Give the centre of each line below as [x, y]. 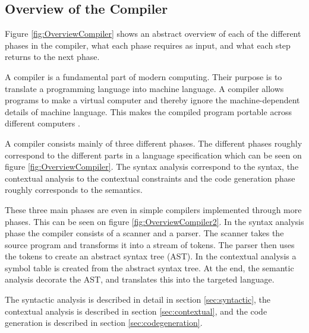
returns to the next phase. [52, 57]
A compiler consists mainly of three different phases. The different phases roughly [154, 143]
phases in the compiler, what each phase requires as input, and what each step [148, 45]
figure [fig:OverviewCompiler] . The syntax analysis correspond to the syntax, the [152, 166]
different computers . [42, 123]
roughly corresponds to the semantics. [74, 190]
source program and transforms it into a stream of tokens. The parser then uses [150, 244]
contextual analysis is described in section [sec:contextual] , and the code [136, 311]
